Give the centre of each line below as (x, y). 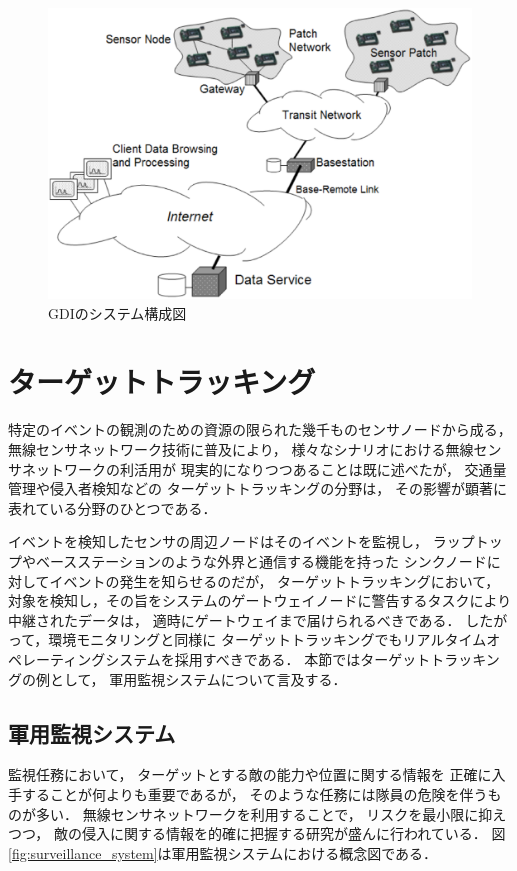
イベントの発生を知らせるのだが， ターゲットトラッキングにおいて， (274, 580)
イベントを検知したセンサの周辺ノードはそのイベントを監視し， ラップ (241, 541)
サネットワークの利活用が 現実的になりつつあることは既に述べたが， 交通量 (257, 468)
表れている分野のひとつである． (112, 507)
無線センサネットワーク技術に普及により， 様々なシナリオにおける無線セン (255, 448)
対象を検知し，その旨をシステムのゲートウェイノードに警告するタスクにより (260, 600)
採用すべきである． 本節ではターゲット (302, 658)
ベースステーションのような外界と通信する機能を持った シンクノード (261, 560)
